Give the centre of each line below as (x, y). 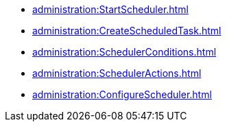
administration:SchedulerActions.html (117, 73)
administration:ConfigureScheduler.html (122, 94)
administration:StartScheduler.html (110, 9)
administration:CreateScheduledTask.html (127, 31)
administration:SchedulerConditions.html (124, 52)
